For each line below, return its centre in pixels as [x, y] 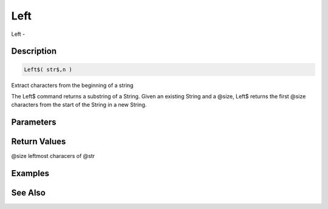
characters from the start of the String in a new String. [79, 105]
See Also [28, 193]
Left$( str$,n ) [48, 69]
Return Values [39, 142]
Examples [30, 173]
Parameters [34, 122]
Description [34, 51]
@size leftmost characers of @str [53, 156]
